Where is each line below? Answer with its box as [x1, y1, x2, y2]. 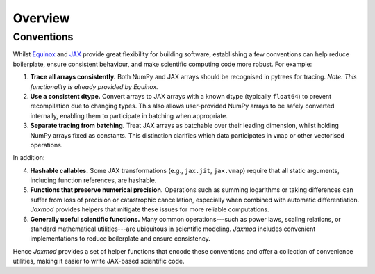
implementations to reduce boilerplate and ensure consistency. [30, 234, 211, 243]
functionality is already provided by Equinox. [30, 82, 159, 90]
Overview [12, 10, 70, 26]
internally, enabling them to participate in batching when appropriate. [30, 111, 228, 120]
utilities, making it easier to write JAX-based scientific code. [12, 257, 185, 266]
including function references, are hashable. [30, 176, 157, 184]
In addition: [12, 154, 45, 162]
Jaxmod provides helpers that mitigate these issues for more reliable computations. [30, 205, 270, 213]
